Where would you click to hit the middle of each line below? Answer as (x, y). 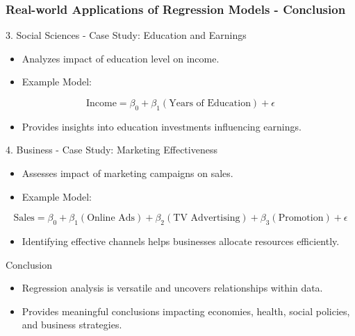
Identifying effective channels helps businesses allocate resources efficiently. (181, 241)
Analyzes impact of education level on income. (121, 58)
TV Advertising (207, 218)
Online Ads (111, 218)
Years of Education (210, 103)
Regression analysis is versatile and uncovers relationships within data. (172, 288)
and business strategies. (72, 325)
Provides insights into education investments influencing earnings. (162, 126)
